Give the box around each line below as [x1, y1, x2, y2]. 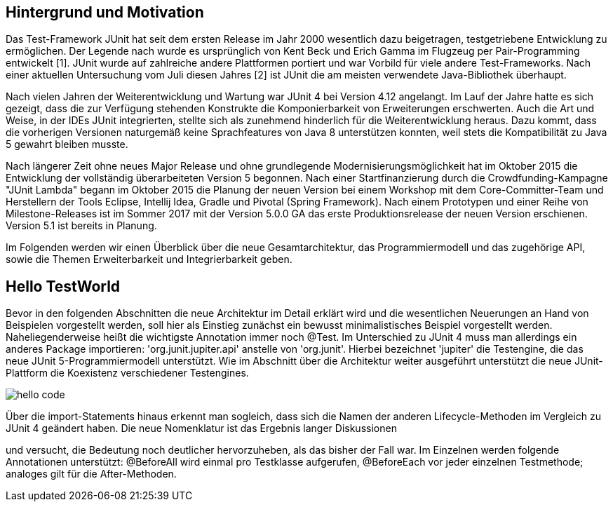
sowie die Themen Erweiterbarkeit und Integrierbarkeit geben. [6, 253, 292, 266]
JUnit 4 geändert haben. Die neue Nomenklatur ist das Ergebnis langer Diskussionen [6, 422, 397, 435]
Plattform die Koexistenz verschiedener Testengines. [6, 367, 249, 379]
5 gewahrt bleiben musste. [6, 138, 128, 151]
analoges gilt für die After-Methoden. [6, 468, 177, 480]
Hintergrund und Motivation [6, 4, 204, 21]
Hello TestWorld [6, 277, 121, 295]
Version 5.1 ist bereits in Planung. [6, 219, 157, 232]
